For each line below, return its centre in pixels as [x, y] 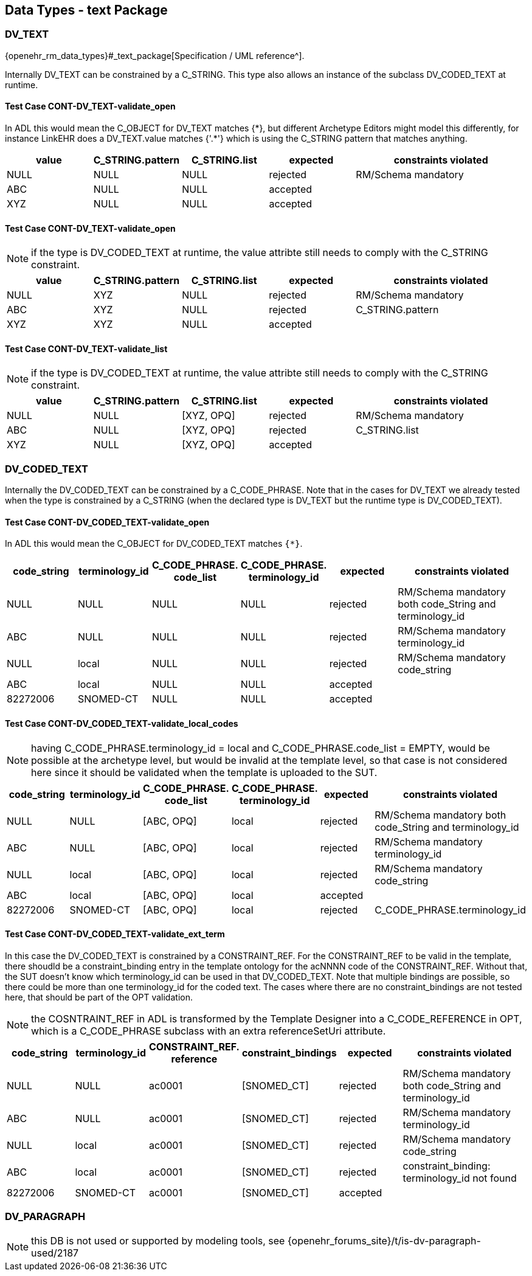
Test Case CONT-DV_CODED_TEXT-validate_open [107, 522]
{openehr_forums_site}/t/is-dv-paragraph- [384, 1240]
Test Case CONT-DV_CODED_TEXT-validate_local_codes [122, 724]
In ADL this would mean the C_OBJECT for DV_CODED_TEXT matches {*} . [154, 544]
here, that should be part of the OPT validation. [99, 997]
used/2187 [55, 1253]
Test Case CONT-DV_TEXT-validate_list [86, 348]
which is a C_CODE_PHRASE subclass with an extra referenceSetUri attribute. [209, 1031]
